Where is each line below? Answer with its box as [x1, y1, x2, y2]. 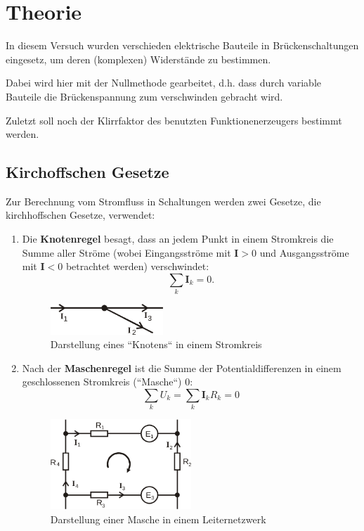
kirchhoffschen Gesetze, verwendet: [6, 207, 155, 222]
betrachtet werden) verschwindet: [65, 259, 209, 274]
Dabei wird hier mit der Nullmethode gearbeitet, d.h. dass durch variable [6, 75, 322, 90]
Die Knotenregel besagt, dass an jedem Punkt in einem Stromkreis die [22, 231, 334, 246]
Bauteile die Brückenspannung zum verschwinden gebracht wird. [6, 89, 283, 103]
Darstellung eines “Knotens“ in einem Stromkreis [50, 337, 262, 352]
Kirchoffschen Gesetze [6, 161, 169, 183]
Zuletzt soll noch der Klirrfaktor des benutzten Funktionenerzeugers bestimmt [6, 113, 342, 127]
